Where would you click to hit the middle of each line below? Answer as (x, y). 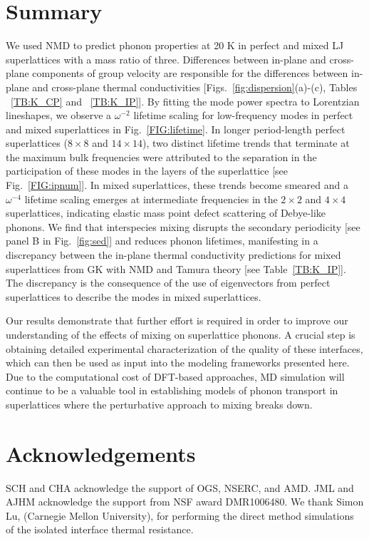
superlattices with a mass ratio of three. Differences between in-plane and (166, 59)
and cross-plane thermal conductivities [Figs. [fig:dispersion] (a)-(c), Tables (195, 87)
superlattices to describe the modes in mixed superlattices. (134, 296)
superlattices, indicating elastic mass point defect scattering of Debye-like (166, 213)
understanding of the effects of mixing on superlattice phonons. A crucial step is (181, 334)
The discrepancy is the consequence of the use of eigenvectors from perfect (168, 283)
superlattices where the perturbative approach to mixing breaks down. (159, 404)
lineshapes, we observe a (59, 115)
